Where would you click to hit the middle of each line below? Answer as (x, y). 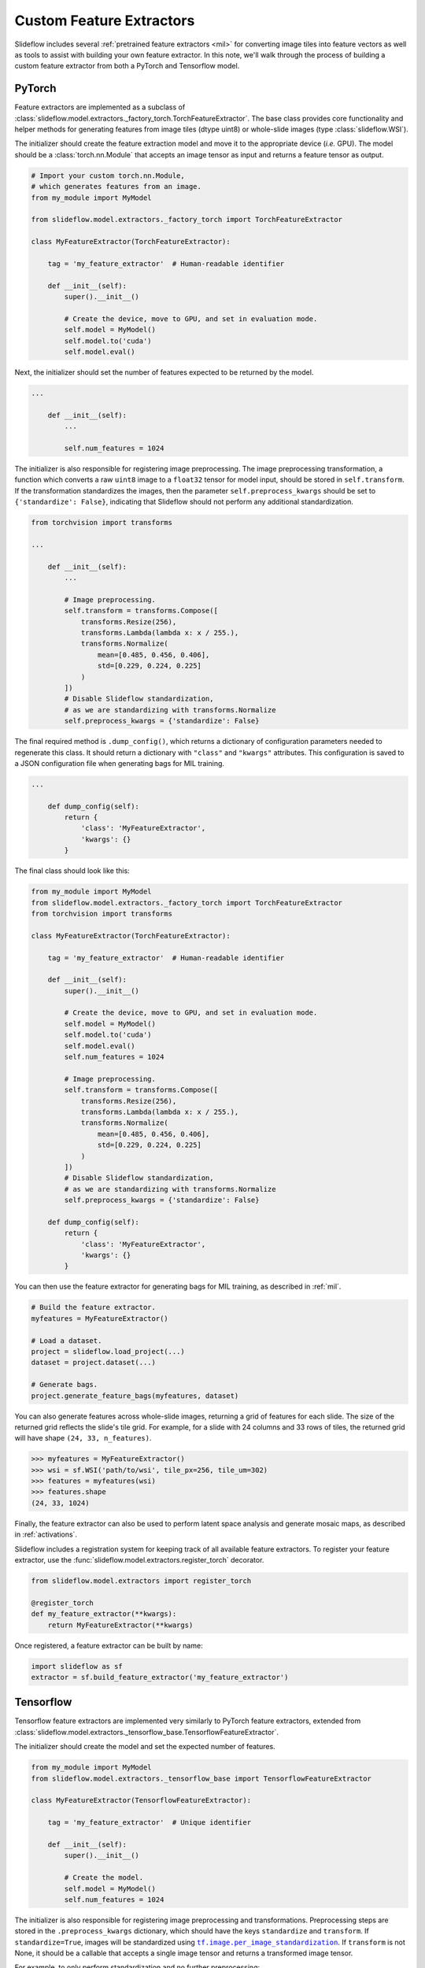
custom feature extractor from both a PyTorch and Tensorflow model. (127, 66)
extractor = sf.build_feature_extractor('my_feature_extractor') (160, 1677)
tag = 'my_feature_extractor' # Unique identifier (150, 1823)
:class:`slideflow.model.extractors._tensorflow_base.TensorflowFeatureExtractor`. (147, 1732)
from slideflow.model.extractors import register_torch (141, 1581)
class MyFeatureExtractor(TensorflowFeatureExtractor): (141, 1800)
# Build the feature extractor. (94, 1308)
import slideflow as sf (77, 1666)
